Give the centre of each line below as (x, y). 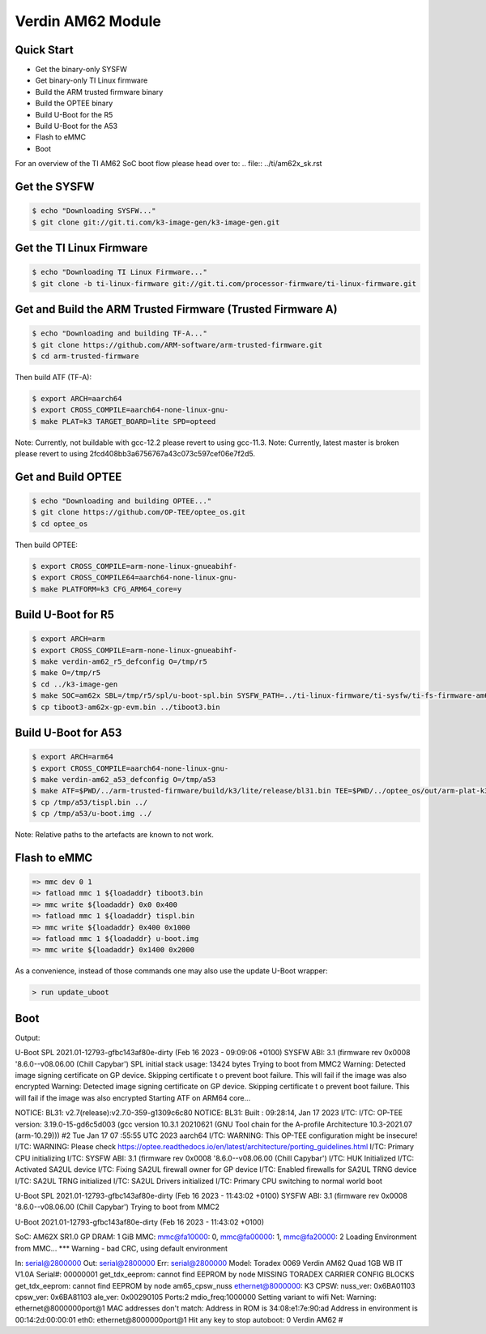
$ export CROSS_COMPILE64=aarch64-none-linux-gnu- (135, 578)
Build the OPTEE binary (74, 103)
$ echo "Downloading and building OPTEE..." (122, 501)
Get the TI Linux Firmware (81, 248)
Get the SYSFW (55, 187)
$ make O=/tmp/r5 (66, 673)
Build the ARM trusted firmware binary (99, 92)
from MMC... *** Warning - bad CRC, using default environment (122, 1248)
